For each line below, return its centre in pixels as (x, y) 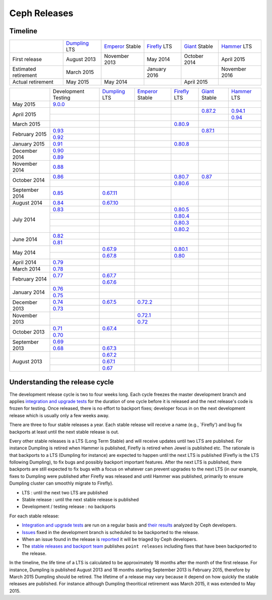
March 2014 (26, 269)
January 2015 (28, 144)
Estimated (24, 69)
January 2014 (29, 292)
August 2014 (27, 203)
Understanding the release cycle (62, 382)
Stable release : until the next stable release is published (80, 500)
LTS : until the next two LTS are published (65, 492)
